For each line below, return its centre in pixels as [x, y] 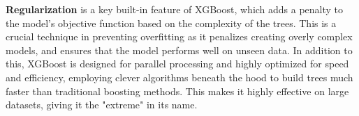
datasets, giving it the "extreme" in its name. [102, 105]
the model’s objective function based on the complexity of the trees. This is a [171, 23]
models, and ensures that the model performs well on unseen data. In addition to [179, 50]
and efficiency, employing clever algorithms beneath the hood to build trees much [179, 77]
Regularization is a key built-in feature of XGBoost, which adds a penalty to [175, 9]
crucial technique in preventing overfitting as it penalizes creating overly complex [179, 36]
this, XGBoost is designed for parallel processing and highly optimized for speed [177, 64]
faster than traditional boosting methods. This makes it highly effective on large [177, 91]
